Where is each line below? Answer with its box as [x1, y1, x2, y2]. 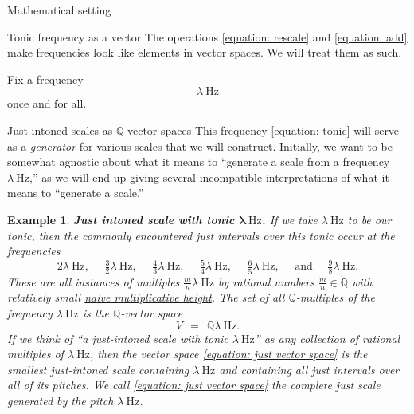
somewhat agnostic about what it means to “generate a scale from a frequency [7, 153, 390, 170]
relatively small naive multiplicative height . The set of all [7, 289, 285, 306]
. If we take [261, 211, 318, 227]
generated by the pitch [7, 392, 114, 408]
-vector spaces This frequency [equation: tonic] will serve [123, 121, 400, 138]
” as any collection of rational [254, 329, 400, 346]
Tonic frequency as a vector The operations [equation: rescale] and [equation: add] [7, 28, 408, 45]
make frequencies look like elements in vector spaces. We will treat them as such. [7, 44, 402, 61]
